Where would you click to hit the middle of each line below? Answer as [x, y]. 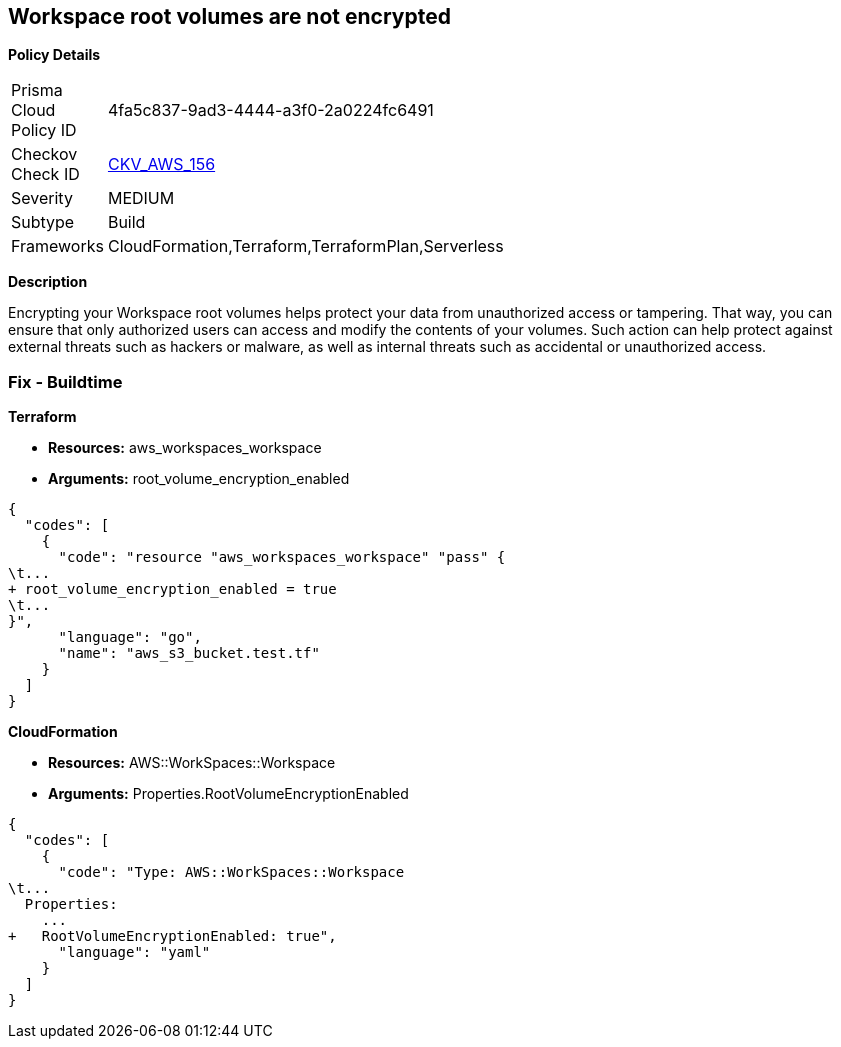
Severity [42, 198]
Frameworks [57, 246]
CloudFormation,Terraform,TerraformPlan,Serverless [305, 246]
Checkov [44, 154]
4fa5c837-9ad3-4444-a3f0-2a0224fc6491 [270, 110]
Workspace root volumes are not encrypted [229, 16]
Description [48, 282]
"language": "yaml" [134, 952]
